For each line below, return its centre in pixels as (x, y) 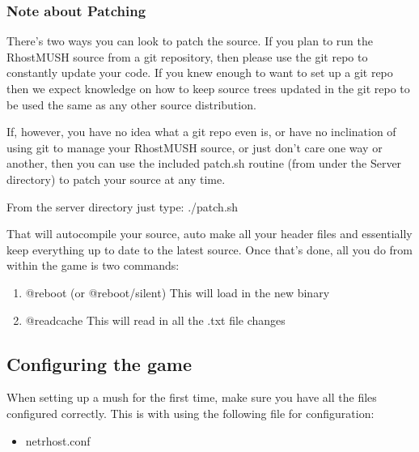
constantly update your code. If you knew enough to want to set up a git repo (200, 72)
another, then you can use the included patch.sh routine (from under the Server (204, 163)
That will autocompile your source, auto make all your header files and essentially (209, 234)
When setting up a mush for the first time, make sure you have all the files (192, 397)
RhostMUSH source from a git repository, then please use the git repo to (187, 56)
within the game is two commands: (93, 265)
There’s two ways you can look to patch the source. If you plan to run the (190, 41)
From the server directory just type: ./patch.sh (123, 206)
